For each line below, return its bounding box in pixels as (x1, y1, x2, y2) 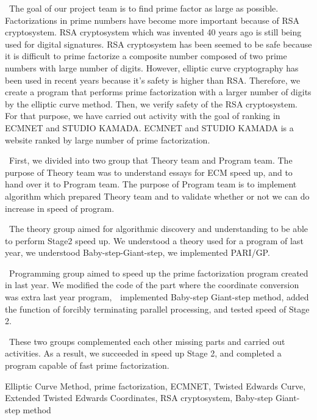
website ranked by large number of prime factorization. (5, 133, 210, 146)
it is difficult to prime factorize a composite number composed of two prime (5, 49, 287, 62)
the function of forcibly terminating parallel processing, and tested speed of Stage (5, 302, 310, 315)
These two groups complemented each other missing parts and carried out (9, 335, 285, 347)
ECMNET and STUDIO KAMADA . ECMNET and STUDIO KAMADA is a (5, 121, 294, 134)
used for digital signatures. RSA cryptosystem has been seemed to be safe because (5, 37, 312, 50)
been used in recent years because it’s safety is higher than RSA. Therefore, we (5, 73, 301, 86)
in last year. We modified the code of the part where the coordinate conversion (5, 278, 299, 291)
